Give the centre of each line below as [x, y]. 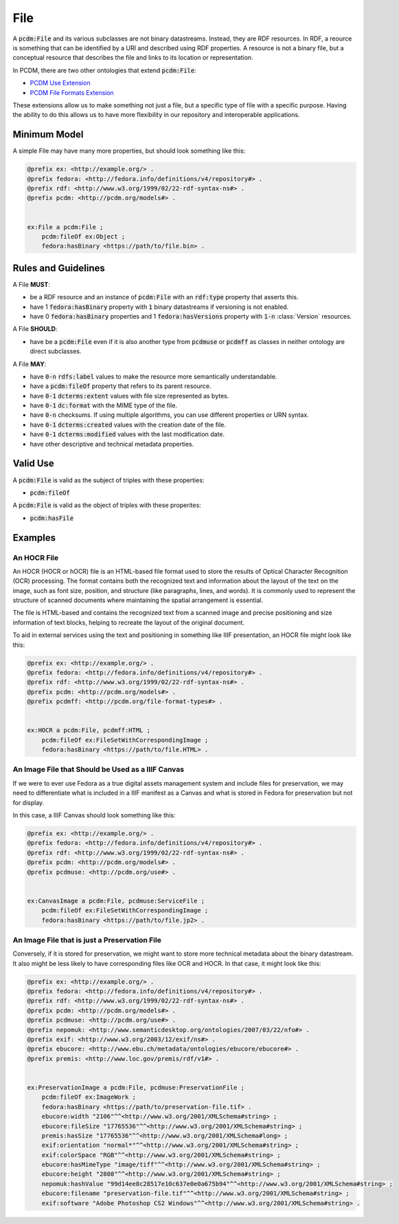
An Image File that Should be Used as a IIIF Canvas [99, 769]
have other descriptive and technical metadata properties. [112, 444]
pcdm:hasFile [52, 518]
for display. [28, 802]
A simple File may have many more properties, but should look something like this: [129, 151]
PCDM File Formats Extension [72, 92]
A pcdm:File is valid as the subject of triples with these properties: [109, 480]
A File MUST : [32, 284]
